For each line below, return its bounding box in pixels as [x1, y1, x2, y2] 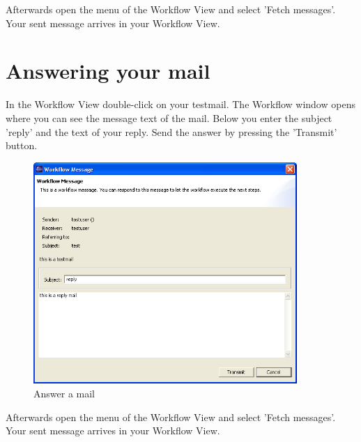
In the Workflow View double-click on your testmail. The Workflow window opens [6, 97, 355, 112]
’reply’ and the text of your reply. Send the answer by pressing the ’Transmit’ [6, 124, 337, 139]
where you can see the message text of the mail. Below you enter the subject [6, 110, 332, 125]
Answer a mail [33, 386, 95, 401]
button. [6, 138, 38, 153]
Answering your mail [6, 56, 210, 85]
